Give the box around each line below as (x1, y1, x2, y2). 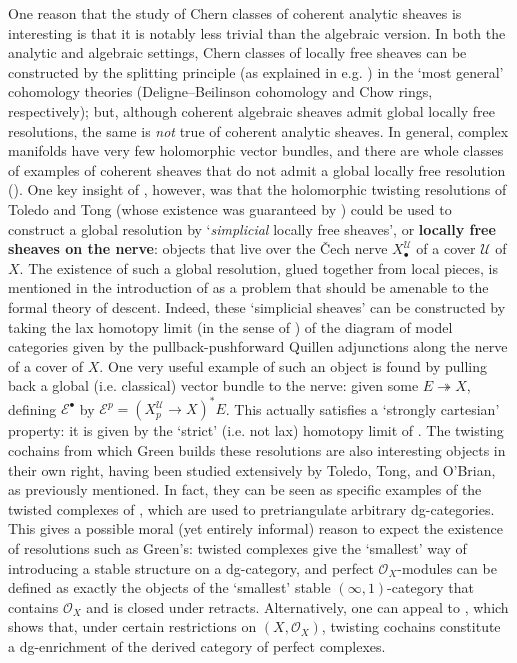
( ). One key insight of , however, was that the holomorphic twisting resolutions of (8, 179, 507, 200)
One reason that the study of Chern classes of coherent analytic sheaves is (8, 3, 462, 23)
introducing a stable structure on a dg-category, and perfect (8, 557, 374, 578)
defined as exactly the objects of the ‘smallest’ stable (8, 577, 331, 598)
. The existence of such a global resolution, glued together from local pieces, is (19, 257, 498, 278)
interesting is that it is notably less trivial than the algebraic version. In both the (8, 22, 506, 43)
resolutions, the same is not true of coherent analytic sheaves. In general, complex (8, 120, 509, 141)
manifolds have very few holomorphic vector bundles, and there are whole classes (8, 140, 504, 161)
